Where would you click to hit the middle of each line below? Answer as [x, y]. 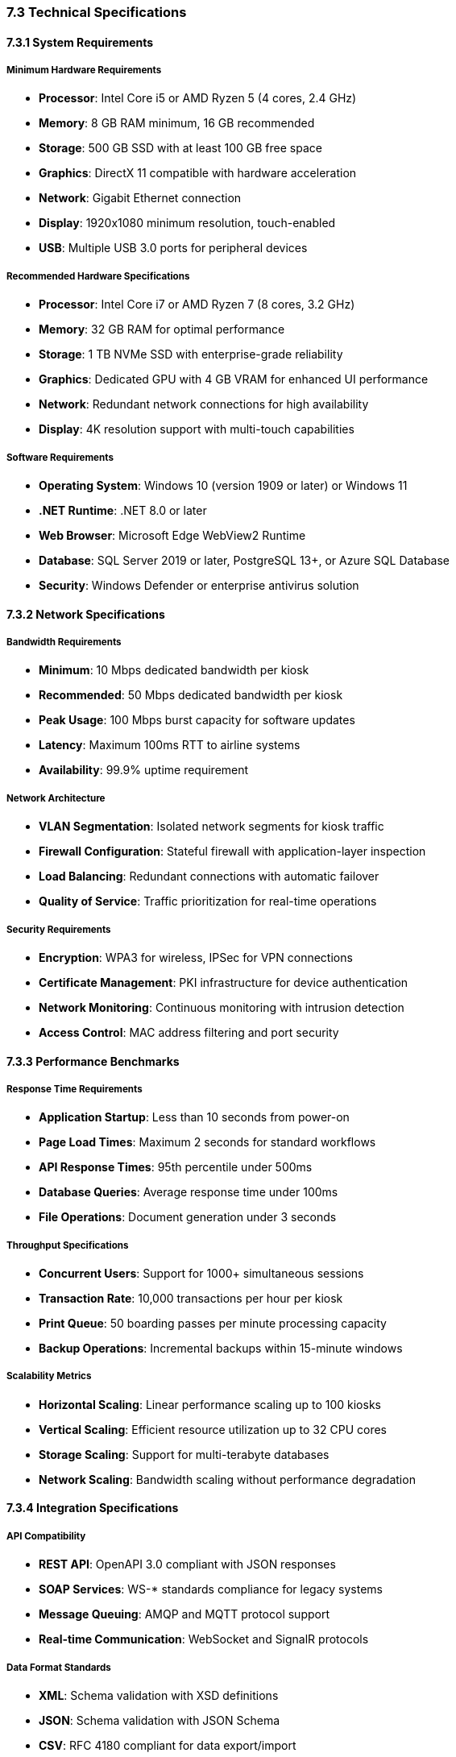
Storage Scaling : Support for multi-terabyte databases [184, 1454]
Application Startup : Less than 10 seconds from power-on [194, 1117]
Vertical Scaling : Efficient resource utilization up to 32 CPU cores [213, 1429]
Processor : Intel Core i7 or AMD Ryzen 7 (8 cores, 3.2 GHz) [197, 305]
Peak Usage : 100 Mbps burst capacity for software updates [197, 720]
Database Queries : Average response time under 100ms [189, 1192]
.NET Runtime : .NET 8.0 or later [123, 510]
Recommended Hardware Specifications [98, 276]
